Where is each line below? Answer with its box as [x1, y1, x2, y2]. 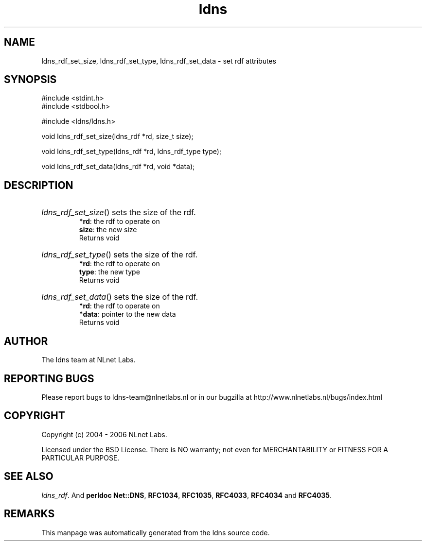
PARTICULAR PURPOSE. [41, 453, 120, 462]
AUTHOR [4, 335, 48, 347]
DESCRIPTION [4, 179, 73, 191]
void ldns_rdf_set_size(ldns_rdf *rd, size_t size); [41, 132, 194, 141]
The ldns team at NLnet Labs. [41, 356, 136, 364]
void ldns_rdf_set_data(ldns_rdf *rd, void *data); [41, 162, 195, 171]
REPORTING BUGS [4, 372, 94, 385]
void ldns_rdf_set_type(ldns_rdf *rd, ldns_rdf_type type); [41, 147, 222, 156]
